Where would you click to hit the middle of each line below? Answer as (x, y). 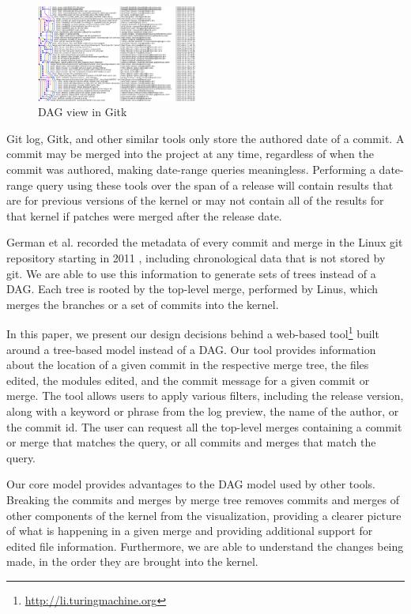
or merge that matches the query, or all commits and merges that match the (191, 442)
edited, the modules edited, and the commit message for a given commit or (188, 380)
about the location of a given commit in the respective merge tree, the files (188, 365)
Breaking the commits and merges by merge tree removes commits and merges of (203, 499)
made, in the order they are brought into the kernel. (132, 561)
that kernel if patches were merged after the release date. (144, 215)
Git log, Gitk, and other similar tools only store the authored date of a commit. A (205, 138)
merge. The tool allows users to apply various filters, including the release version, (205, 396)
